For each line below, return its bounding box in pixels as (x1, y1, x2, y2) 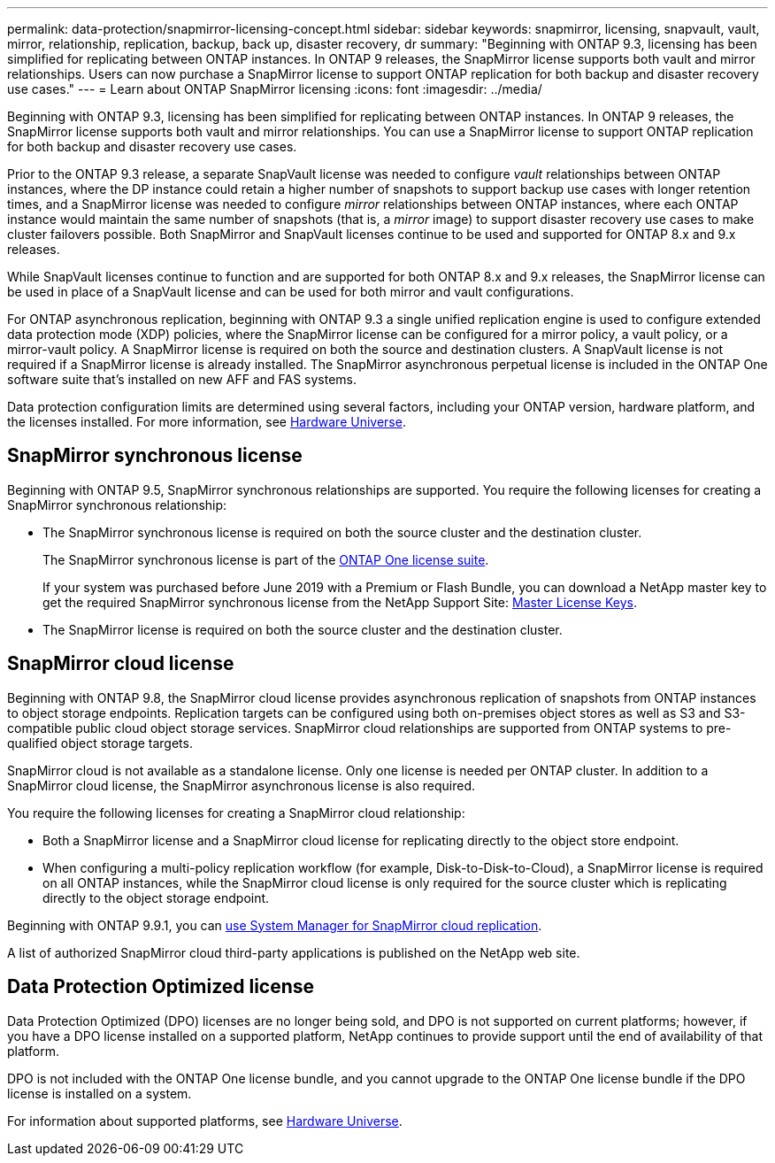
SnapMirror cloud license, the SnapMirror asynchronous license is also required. (7, 777, 475, 793)
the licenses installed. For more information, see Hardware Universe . (7, 414, 406, 429)
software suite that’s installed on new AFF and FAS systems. (7, 372, 357, 387)
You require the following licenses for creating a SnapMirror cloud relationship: (7, 805, 465, 820)
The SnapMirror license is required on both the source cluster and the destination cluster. (42, 621, 563, 637)
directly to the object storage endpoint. (42, 890, 270, 905)
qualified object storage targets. (7, 735, 193, 751)
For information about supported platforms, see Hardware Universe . (7, 1113, 403, 1128)
